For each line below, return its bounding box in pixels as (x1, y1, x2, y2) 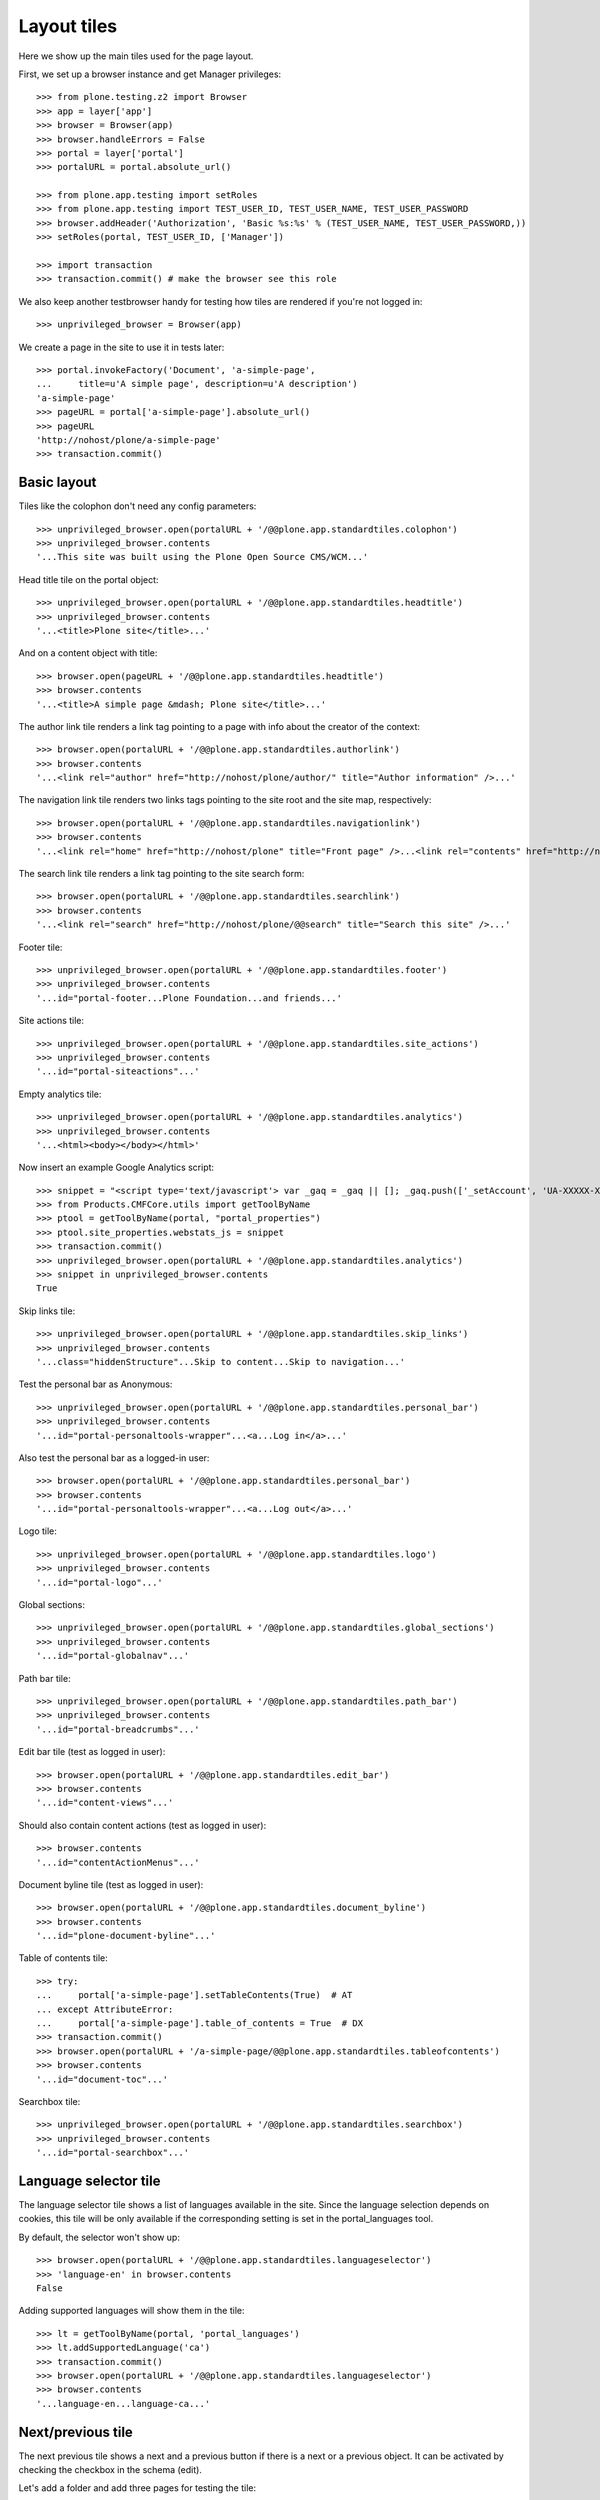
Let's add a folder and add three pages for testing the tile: (18, 2482, 257, 2494)
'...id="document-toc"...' (36, 2073, 169, 2085)
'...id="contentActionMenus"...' (36, 1856, 200, 1868)
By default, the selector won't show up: (18, 2231, 180, 2243)
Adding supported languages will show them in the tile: (18, 2305, 245, 2317)
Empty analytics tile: (18, 1088, 102, 1100)
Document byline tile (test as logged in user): (18, 1878, 204, 1890)
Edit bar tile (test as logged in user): (18, 1746, 166, 1758)
